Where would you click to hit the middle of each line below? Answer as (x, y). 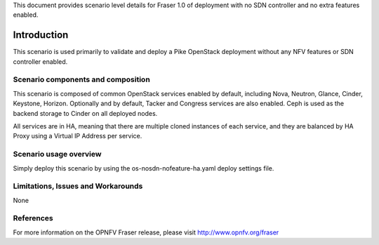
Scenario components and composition (81, 79)
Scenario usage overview (57, 154)
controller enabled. (40, 61)
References (33, 218)
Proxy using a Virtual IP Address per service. (78, 136)
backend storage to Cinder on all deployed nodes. (85, 113)
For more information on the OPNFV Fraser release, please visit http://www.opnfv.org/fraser (146, 232)
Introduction (41, 35)
